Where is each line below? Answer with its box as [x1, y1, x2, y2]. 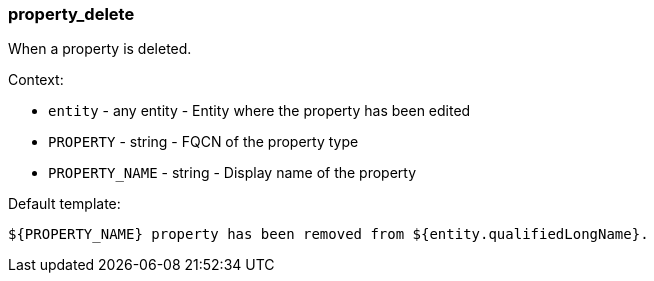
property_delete [8, 4, 135, 24]
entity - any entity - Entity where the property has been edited [48, 102, 471, 120]
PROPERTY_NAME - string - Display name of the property [48, 164, 417, 182]
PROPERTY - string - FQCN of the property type [48, 133, 359, 151]
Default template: [8, 195, 121, 213]
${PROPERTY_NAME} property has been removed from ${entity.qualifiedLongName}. [8, 226, 649, 243]
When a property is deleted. [8, 40, 192, 58]
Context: [8, 71, 64, 89]
